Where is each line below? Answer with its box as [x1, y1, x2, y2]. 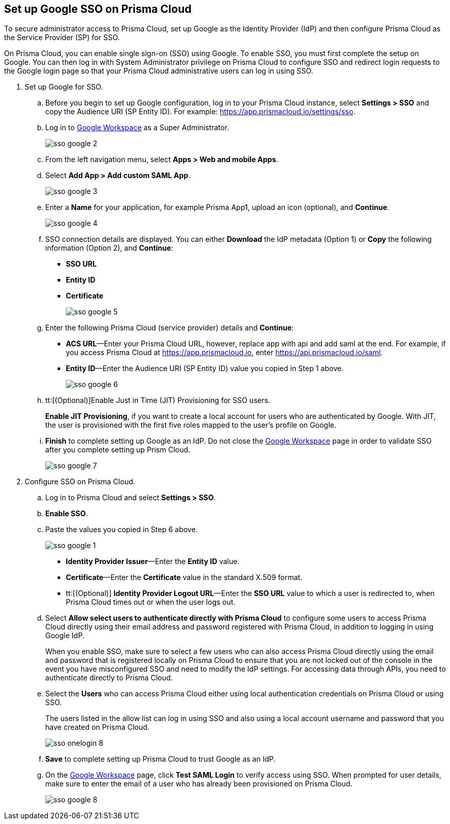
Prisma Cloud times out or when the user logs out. [66, 598, 236, 607]
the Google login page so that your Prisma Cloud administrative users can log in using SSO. [4, 66, 313, 76]
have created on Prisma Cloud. [45, 723, 150, 732]
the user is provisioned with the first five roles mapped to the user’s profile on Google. [45, 420, 336, 430]
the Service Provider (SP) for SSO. [4, 33, 120, 42]
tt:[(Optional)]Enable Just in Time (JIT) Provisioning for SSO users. [45, 396, 271, 405]
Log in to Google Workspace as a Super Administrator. [45, 123, 229, 132]
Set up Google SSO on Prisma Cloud [4, 3, 192, 15]
